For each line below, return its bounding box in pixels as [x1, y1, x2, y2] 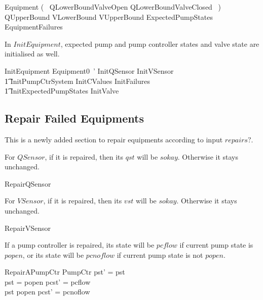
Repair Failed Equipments [5, 110, 144, 126]
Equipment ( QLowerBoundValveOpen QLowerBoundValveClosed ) [5, 2, 221, 12]
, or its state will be [22, 249, 84, 260]
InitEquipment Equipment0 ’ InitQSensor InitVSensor [5, 65, 174, 76]
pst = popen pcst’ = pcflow [5, 276, 91, 287]
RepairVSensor [5, 222, 51, 233]
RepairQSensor [5, 178, 51, 189]
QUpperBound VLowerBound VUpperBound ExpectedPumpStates [5, 11, 213, 22]
